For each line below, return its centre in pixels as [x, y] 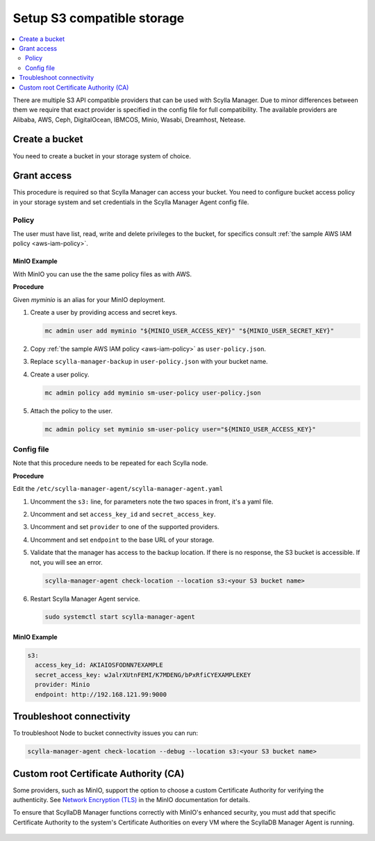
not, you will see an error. [67, 562]
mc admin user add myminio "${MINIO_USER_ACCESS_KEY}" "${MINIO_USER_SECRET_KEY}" [190, 331]
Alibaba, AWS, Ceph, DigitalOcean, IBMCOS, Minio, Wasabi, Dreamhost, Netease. [129, 119]
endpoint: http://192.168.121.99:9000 [101, 694]
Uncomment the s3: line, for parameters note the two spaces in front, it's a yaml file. [152, 501]
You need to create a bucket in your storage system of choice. [102, 156]
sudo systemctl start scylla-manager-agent [120, 617]
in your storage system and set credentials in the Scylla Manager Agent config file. [131, 202]
